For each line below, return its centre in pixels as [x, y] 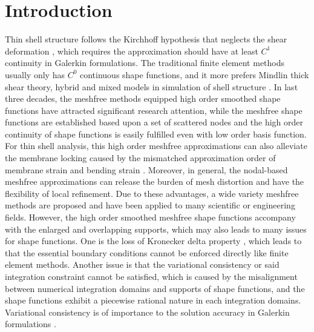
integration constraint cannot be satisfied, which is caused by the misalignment [151, 276]
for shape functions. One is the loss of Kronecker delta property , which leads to [153, 241]
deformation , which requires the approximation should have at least [132, 51]
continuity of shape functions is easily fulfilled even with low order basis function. [156, 134]
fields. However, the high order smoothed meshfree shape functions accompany [150, 217]
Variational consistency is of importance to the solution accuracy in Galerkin [147, 312]
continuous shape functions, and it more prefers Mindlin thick [194, 74]
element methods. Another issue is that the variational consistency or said [142, 264]
